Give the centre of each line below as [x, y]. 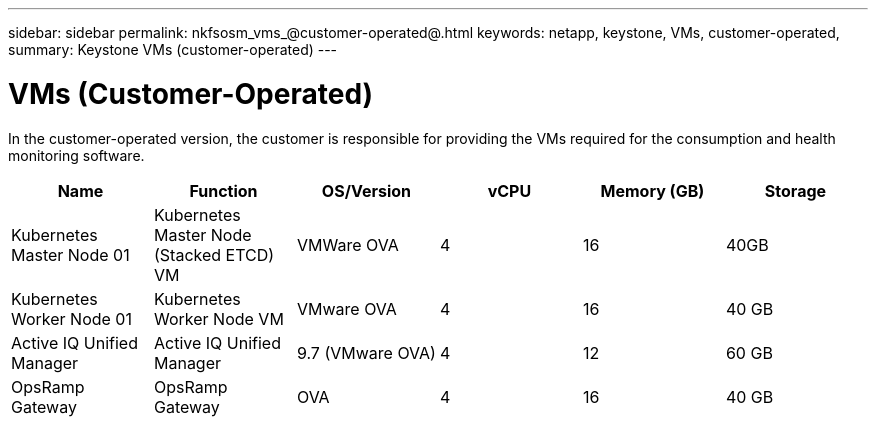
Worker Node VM [218, 318]
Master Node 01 [70, 254]
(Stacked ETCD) [214, 254]
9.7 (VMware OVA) [366, 352]
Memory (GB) [652, 190]
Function [223, 190]
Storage [795, 190]
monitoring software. [76, 155]
